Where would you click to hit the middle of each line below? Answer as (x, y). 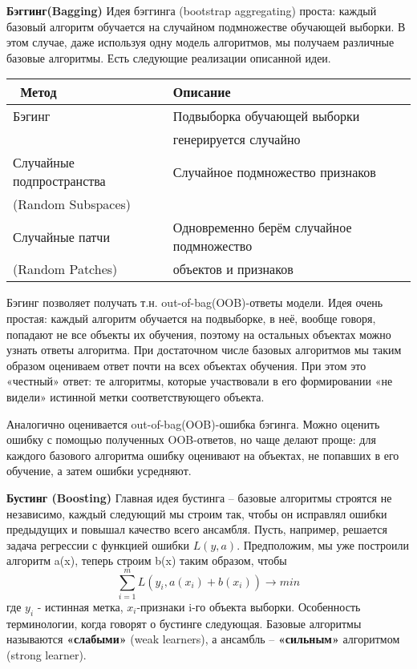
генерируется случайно (237, 139)
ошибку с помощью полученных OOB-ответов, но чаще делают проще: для (191, 439)
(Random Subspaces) (72, 204)
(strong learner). (47, 654)
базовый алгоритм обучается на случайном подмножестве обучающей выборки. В (206, 26)
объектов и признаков (233, 269)
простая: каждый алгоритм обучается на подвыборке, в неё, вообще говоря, (191, 318)
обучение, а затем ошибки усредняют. (99, 471)
